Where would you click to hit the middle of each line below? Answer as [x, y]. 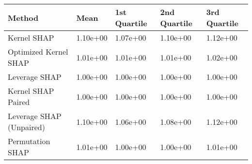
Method [23, 17]
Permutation [29, 141]
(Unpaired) [26, 127]
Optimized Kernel [38, 52]
